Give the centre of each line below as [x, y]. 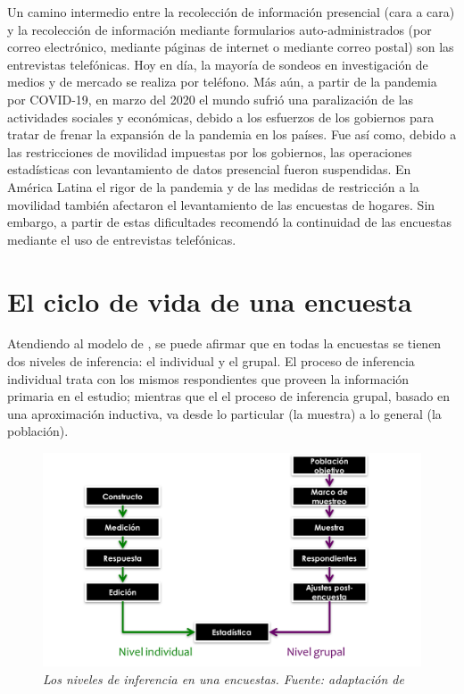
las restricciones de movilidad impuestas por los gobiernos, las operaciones [210, 151]
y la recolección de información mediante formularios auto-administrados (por [220, 29]
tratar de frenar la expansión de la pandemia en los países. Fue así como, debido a [232, 134]
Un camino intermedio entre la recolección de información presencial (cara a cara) [231, 12]
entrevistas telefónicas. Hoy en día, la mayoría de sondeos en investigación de [218, 64]
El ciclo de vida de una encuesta [210, 301]
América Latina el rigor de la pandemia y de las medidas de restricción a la [213, 186]
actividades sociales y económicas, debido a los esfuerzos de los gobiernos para [221, 117]
